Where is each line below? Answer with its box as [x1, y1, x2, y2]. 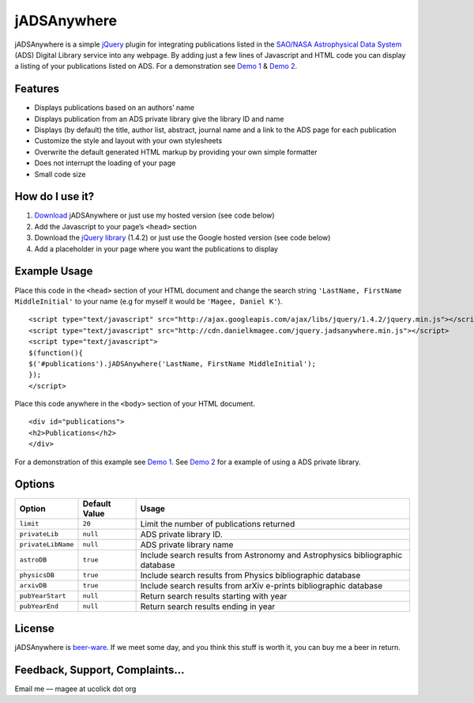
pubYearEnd [19, 602, 59, 610]
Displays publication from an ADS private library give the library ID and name [34, 114, 284, 123]
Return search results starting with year [140, 590, 288, 601]
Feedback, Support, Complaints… [14, 663, 185, 676]
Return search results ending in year [140, 601, 276, 612]
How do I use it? [14, 190, 95, 203]
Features [14, 82, 59, 96]
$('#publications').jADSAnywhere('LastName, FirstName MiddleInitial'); [28, 359, 316, 368]
